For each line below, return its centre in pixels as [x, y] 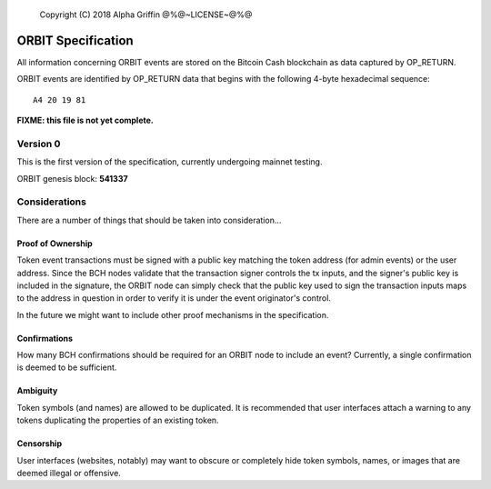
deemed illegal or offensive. [69, 474]
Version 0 [39, 144]
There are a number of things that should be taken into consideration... [149, 220]
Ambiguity [37, 391]
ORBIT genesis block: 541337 [72, 178]
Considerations [51, 202]
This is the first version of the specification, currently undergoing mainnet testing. [170, 162]
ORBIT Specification [75, 40]
